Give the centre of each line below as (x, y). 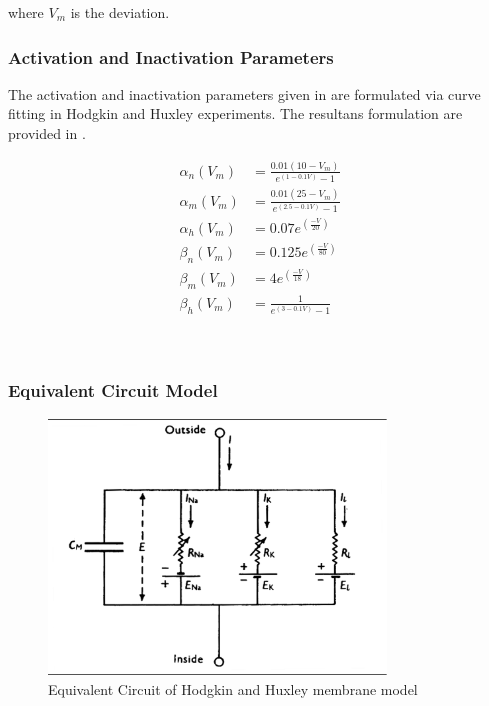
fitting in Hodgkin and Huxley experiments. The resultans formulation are (235, 113)
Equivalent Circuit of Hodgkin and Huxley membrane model (233, 688)
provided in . (47, 133)
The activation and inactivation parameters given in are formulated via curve (244, 93)
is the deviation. (120, 12)
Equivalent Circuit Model (113, 390)
